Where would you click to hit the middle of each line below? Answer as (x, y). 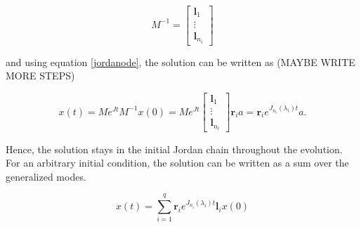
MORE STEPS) (40, 76)
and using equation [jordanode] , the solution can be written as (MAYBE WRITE (180, 61)
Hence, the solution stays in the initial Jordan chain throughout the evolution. (174, 149)
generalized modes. (46, 176)
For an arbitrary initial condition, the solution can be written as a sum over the (177, 163)
